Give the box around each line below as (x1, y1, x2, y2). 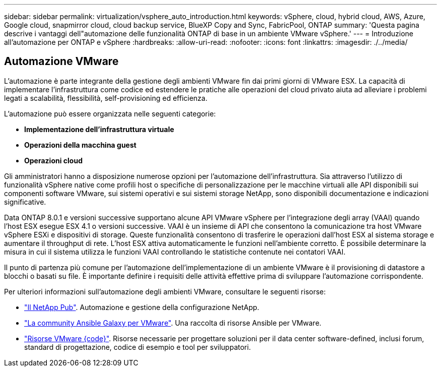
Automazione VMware (4, 55, 119, 68)
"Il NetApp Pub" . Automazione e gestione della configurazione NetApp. (24, 302, 259, 312)
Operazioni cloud (24, 156, 83, 165)
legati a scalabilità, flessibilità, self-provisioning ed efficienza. (4, 93, 207, 102)
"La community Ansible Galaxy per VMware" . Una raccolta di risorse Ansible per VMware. (24, 318, 322, 327)
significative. (4, 197, 46, 206)
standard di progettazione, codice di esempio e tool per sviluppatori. (24, 342, 251, 351)
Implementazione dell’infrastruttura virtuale (24, 125, 174, 134)
